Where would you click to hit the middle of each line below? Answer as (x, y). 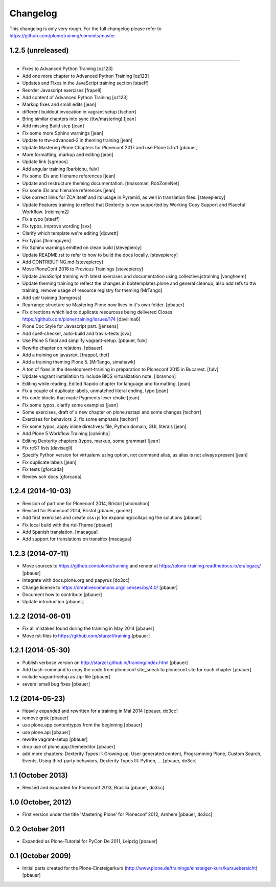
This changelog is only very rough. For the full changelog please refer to (86, 29)
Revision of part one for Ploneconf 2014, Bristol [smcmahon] (86, 503)
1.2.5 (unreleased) (39, 50)
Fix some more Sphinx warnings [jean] (63, 133)
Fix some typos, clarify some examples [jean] (70, 405)
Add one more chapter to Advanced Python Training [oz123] (86, 76)
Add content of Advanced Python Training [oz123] (75, 97)
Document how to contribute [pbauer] (62, 594)
